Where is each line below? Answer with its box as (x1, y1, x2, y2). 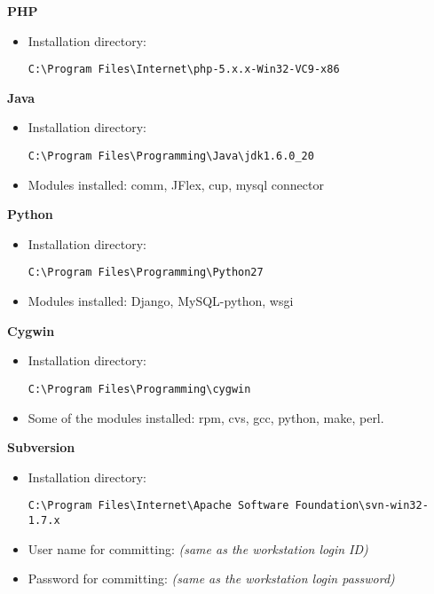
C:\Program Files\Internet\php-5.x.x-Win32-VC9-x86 (28, 63, 340, 76)
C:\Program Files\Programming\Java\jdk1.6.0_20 (28, 150, 314, 163)
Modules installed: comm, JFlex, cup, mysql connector (28, 175, 324, 193)
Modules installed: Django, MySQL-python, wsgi (28, 292, 294, 310)
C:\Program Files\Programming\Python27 (28, 266, 264, 279)
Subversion (7, 438, 75, 457)
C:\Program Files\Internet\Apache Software (28, 499, 289, 512)
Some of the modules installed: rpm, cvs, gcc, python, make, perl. (28, 408, 384, 426)
